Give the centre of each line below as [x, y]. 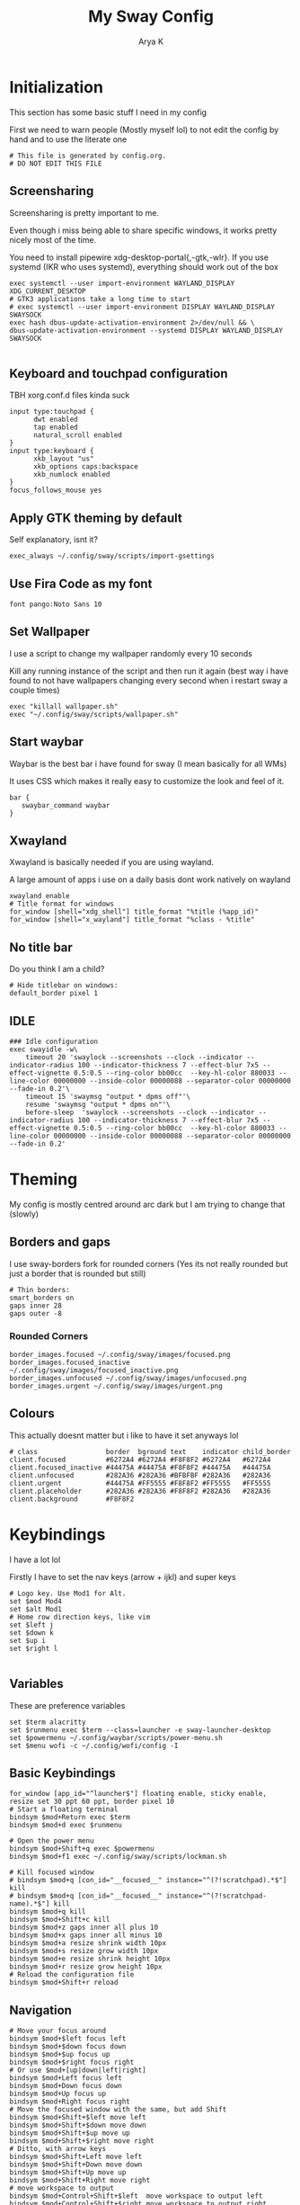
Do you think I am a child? [57, 969]
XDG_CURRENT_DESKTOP [48, 291]
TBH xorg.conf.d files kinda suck [70, 395]
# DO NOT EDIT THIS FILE [56, 164]
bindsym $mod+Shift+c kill [60, 1920]
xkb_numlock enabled [71, 475]
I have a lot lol [35, 1559]
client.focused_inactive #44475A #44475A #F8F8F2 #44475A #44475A [140, 1468]
